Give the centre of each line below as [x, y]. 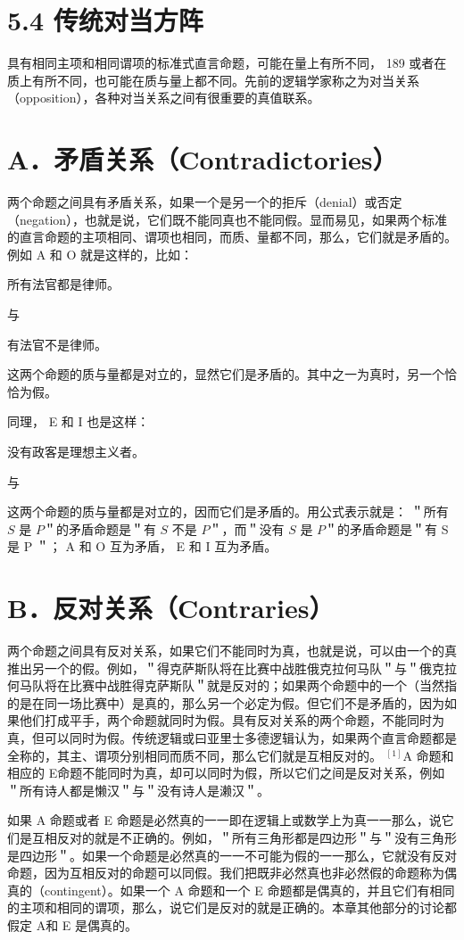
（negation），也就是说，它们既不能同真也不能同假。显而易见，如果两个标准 [228, 219]
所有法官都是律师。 [63, 284]
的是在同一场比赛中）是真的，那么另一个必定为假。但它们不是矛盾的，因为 [226, 702]
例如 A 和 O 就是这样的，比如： [100, 254]
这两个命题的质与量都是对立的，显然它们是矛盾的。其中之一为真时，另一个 [226, 374]
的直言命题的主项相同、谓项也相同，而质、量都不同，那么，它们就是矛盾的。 [232, 237]
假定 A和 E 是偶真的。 [73, 924]
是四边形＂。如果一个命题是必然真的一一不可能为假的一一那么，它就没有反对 [232, 855]
